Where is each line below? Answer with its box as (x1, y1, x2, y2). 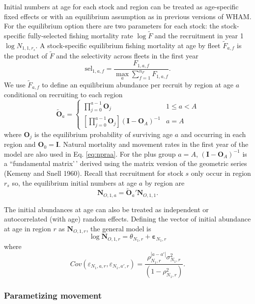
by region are (144, 177, 185, 188)
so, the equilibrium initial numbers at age (12, 177, 137, 188)
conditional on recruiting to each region (4, 89, 123, 100)
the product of (4, 50, 47, 60)
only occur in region (191, 167, 251, 178)
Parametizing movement (4, 289, 102, 302)
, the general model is (86, 223, 151, 233)
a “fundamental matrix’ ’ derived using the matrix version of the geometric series (4, 158, 247, 168)
